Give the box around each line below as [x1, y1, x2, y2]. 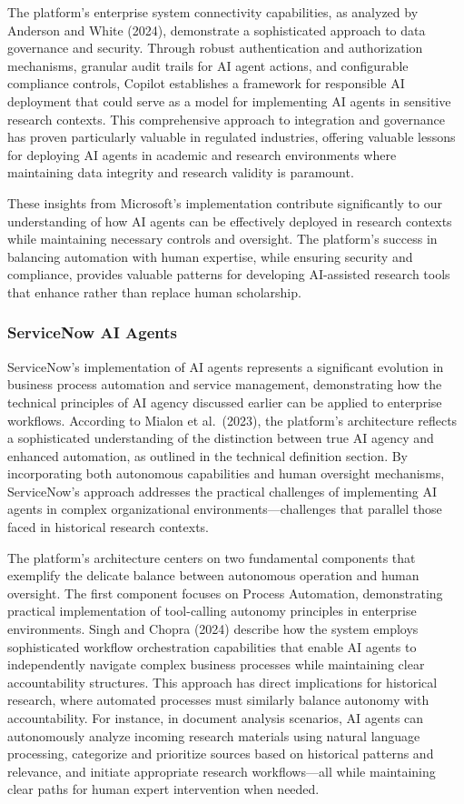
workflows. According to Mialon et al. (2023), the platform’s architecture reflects [7, 410, 458, 429]
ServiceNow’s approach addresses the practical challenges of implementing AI [7, 481, 438, 500]
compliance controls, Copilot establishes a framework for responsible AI [7, 74, 405, 93]
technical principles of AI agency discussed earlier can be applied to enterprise [7, 392, 442, 411]
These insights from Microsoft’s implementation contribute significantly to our [7, 193, 442, 212]
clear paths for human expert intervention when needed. [7, 779, 320, 799]
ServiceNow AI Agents [7, 321, 177, 344]
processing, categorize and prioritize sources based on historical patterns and [7, 744, 434, 763]
